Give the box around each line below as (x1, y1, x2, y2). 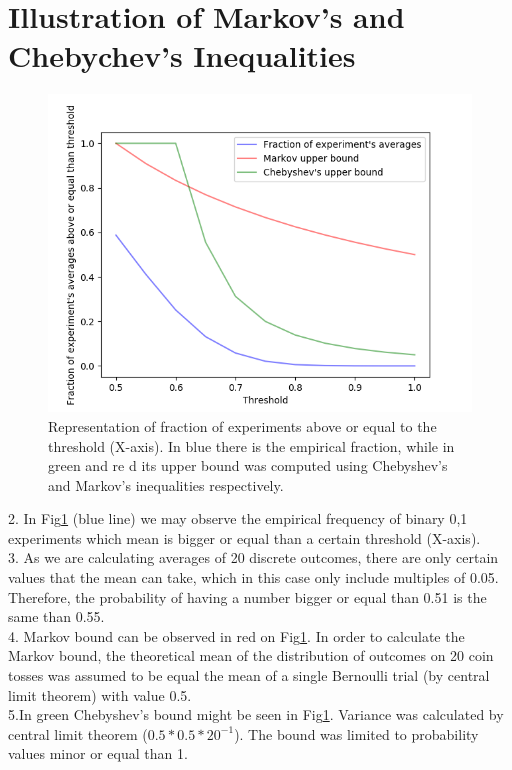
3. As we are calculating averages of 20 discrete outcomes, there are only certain (8, 547, 499, 568)
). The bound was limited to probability (234, 723, 479, 744)
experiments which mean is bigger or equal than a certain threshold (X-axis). (8, 527, 481, 548)
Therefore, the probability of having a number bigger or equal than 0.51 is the (8, 586, 487, 607)
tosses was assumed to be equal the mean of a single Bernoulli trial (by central (8, 665, 490, 686)
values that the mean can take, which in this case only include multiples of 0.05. (8, 567, 499, 588)
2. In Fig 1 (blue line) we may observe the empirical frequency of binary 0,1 (8, 508, 468, 529)
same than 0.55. (8, 606, 105, 627)
